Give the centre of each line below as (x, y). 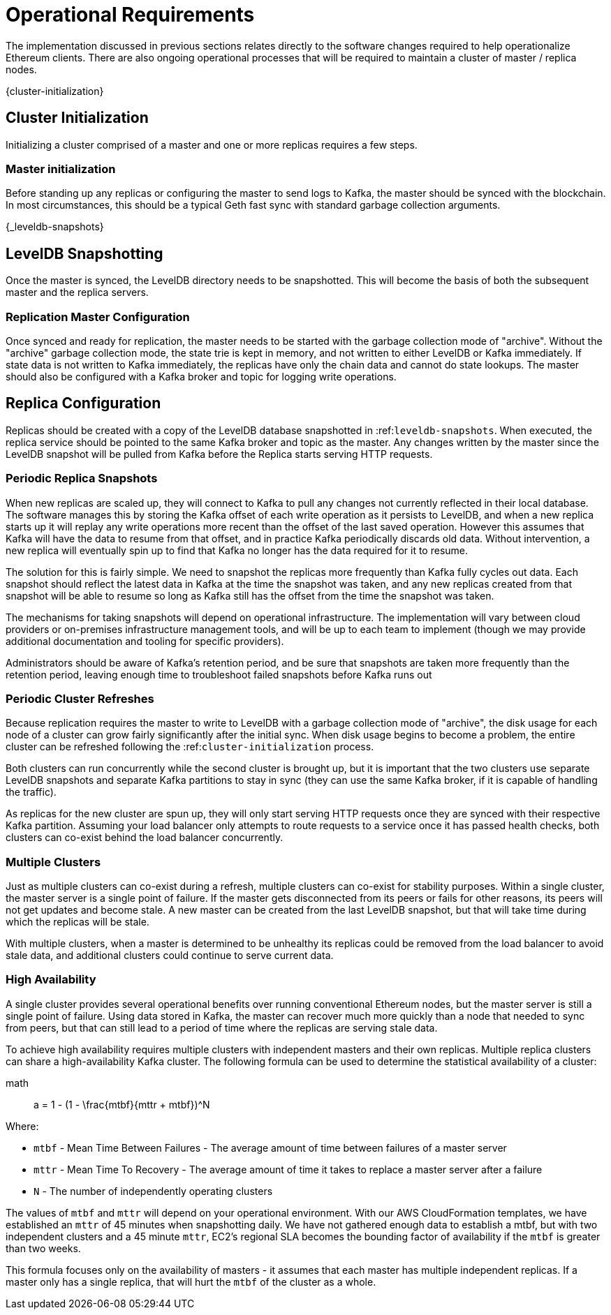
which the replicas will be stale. (78, 922)
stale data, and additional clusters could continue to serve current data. (170, 956)
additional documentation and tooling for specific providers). (145, 641)
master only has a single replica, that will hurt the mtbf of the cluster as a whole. (191, 1281)
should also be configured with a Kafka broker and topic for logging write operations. (201, 376)
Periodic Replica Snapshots (82, 478)
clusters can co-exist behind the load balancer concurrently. (145, 838)
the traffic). (31, 792)
